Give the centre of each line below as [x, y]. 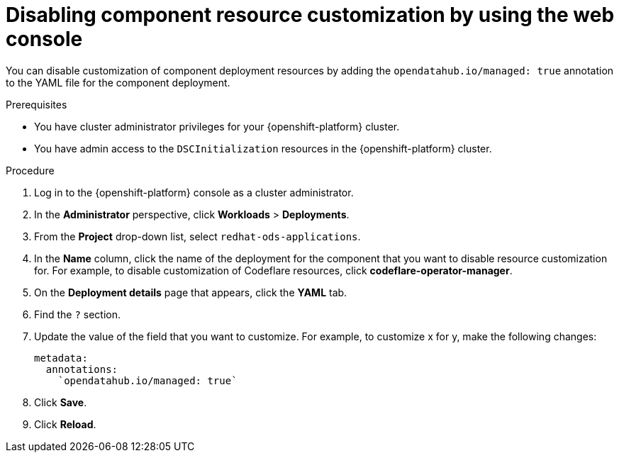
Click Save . [61, 402]
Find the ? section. [78, 314]
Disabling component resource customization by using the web [310, 15]
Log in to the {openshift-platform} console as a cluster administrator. [194, 192]
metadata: [61, 358]
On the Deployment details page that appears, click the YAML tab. [191, 292]
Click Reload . [65, 424]
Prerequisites [37, 104]
